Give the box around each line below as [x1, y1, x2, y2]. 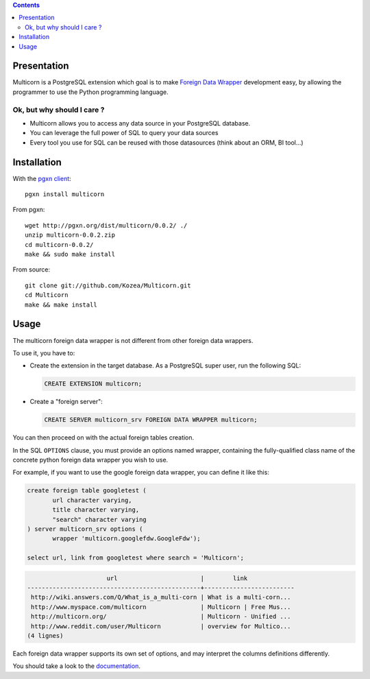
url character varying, [52, 496, 133, 504]
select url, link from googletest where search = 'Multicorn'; [27, 554, 245, 562]
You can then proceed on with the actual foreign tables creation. [12, 433, 195, 442]
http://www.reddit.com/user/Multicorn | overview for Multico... [31, 622, 291, 630]
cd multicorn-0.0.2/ [25, 241, 94, 248]
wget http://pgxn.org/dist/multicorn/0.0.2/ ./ [25, 222, 188, 229]
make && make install [25, 300, 97, 309]
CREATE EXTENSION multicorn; [44, 380, 143, 388]
